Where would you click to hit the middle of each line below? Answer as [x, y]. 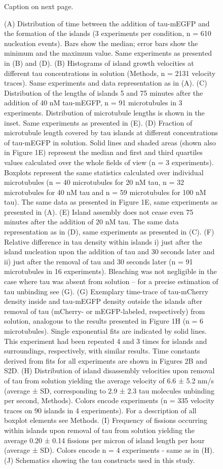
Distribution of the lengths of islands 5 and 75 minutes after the [104, 92]
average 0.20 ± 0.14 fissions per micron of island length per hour [104, 440]
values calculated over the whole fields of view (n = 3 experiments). [109, 162]
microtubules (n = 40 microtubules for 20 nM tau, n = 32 [94, 182]
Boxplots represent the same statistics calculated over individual [104, 172]
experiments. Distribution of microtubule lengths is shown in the [104, 112]
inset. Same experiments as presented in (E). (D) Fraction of [98, 122]
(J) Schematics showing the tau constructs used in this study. [100, 460]
